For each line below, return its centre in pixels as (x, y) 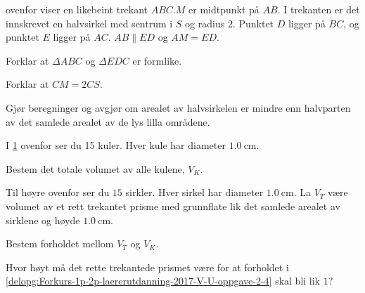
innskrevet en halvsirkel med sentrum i (89, 23)
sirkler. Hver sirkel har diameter (194, 192)
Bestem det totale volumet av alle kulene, (95, 168)
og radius (205, 23)
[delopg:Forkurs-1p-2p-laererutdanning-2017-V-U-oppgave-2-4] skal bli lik (163, 281)
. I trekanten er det (319, 9)
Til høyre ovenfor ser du (58, 192)
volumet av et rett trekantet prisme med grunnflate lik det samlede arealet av (173, 206)
